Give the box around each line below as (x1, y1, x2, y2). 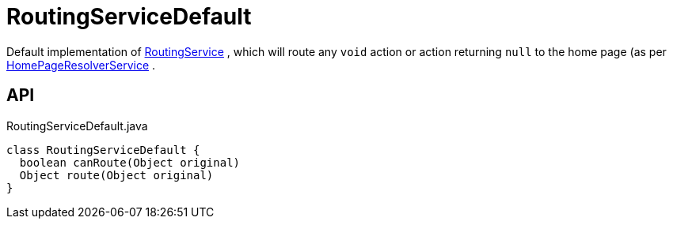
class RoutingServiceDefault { (6, 143, 200, 156)
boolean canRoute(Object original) (19, 156, 241, 169)
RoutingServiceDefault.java (6, 118, 148, 133)
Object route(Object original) (19, 168, 214, 182)
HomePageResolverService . (6, 58, 156, 72)
